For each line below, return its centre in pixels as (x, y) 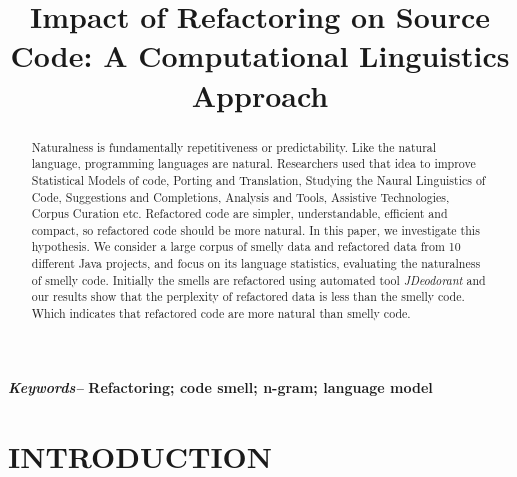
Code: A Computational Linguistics (260, 55)
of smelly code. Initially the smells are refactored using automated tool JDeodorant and (258, 279)
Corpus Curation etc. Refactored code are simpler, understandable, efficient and (239, 213)
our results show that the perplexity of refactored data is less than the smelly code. (248, 296)
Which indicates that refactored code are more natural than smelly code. (221, 313)
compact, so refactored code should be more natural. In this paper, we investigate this (255, 229)
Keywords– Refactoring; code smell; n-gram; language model (220, 386)
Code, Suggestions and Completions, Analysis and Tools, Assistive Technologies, (240, 196)
